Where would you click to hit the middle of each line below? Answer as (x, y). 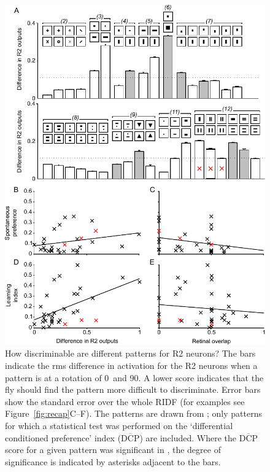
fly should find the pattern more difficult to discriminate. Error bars (133, 389)
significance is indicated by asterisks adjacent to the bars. (113, 461)
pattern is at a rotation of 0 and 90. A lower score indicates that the (134, 377)
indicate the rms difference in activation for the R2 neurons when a (131, 365)
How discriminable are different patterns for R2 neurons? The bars (130, 353)
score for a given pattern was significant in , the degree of (113, 450)
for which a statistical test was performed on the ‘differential (119, 425)
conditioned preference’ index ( (63, 437)
